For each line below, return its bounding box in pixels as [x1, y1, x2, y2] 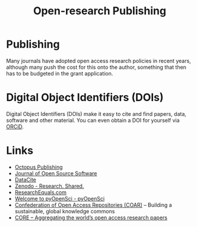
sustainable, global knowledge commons [14, 207, 115, 215]
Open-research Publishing [33, 4, 167, 18]
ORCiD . [6, 123, 24, 130]
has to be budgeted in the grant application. [6, 70, 113, 77]
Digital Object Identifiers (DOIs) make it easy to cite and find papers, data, [6, 110, 187, 117]
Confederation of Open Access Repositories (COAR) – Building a [14, 201, 172, 209]
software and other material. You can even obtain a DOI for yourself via [6, 116, 180, 124]
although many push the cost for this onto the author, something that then [6, 64, 187, 71]
